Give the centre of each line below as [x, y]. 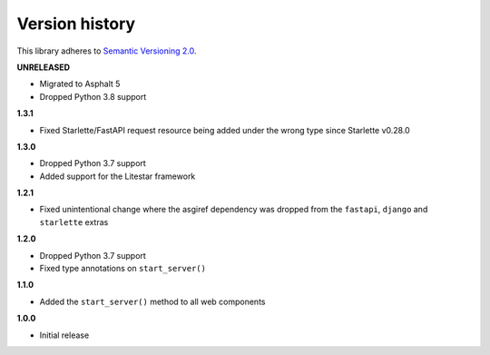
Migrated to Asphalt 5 [80, 84]
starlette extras [74, 222]
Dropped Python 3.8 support [93, 96]
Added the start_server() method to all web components [152, 301]
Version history [76, 24]
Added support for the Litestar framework [118, 176]
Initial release [64, 335]
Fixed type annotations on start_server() [122, 269]
